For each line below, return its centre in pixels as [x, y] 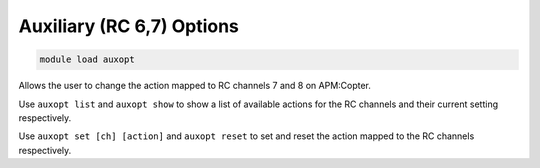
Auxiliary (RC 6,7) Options [129, 26]
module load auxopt [87, 59]
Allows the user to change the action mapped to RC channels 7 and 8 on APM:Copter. [195, 86]
